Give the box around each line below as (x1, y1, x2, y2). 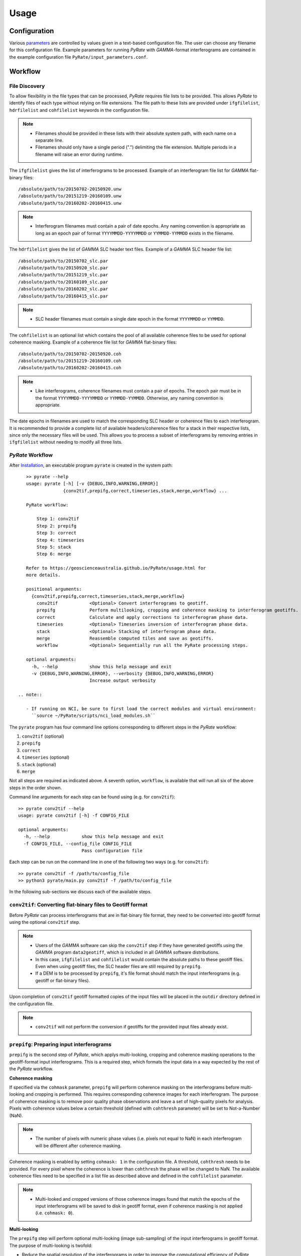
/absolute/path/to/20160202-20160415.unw (18, 200, 121, 206)
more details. (26, 572, 61, 578)
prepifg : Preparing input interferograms (9, 1041, 112, 1048)
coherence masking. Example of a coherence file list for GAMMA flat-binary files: (9, 339, 177, 345)
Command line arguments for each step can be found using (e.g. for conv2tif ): (9, 794, 176, 800)
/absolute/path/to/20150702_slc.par (18, 258, 108, 264)
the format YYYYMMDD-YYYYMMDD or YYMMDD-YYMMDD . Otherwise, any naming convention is (35, 395, 223, 401)
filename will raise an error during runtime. (35, 151, 123, 157)
